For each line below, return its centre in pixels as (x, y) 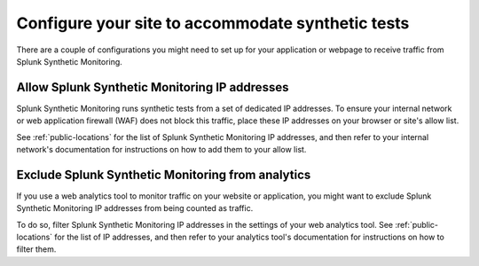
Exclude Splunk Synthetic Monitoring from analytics (164, 174)
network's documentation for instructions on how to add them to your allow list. (161, 150)
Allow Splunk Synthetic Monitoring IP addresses (153, 87)
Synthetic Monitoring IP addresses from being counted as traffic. (135, 208)
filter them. (36, 249)
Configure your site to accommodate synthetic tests (213, 23)
